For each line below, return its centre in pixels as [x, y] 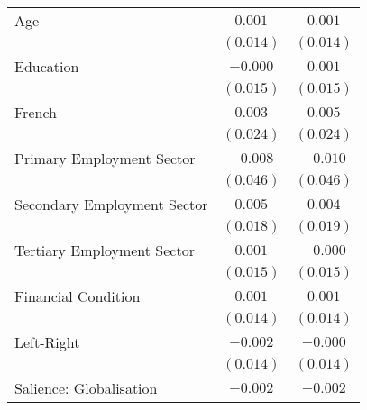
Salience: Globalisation [86, 388]
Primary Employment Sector [105, 158]
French [36, 112]
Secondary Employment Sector [111, 204]
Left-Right [47, 342]
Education [47, 66]
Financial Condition [78, 296]
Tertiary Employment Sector [105, 250]
